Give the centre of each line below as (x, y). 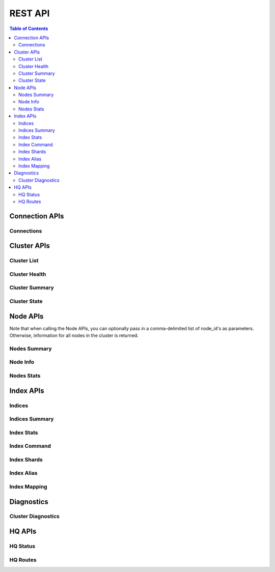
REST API (30, 13)
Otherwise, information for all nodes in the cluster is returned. (74, 335)
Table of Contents (29, 28)
